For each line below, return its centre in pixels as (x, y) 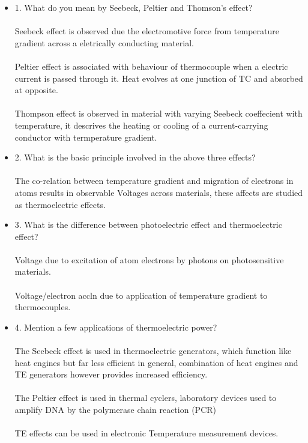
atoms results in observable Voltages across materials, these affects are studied (159, 192)
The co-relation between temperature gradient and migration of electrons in (154, 181)
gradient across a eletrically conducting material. (104, 42)
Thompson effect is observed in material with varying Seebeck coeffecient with (159, 113)
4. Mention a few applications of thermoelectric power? (116, 327)
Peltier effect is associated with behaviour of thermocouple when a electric (151, 66)
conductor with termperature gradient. (86, 137)
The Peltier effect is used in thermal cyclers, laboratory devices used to (146, 398)
